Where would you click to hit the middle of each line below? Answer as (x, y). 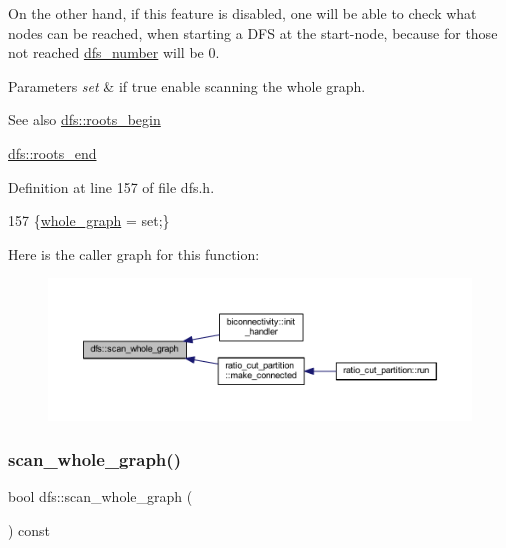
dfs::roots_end (52, 152)
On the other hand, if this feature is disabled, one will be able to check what (242, 13)
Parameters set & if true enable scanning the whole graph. (187, 85)
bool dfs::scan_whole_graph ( (100, 496)
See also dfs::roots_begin (84, 119)
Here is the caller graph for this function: (134, 253)
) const (29, 529)
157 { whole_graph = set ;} (89, 220)
